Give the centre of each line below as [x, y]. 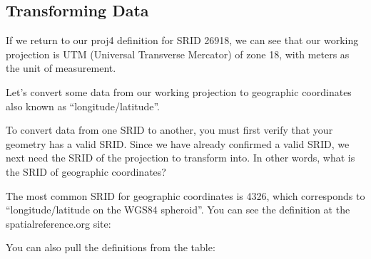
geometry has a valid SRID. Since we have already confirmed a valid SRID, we [178, 143]
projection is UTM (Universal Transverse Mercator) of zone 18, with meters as [178, 54]
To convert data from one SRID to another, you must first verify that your [169, 130]
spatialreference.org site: [59, 223]
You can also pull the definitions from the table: [111, 247]
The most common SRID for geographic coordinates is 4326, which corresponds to [185, 195]
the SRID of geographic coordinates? [86, 171]
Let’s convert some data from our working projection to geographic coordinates [179, 91]
